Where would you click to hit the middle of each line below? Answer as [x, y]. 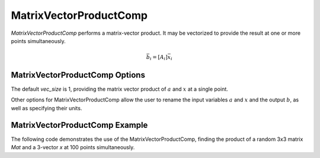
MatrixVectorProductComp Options [78, 75]
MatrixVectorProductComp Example [79, 125]
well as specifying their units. [47, 108]
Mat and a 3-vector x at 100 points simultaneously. [73, 147]
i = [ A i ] [159, 58]
